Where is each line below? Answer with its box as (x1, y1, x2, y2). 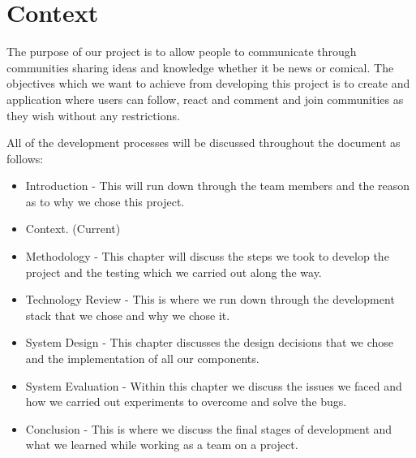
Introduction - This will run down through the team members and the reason (25, 177, 410, 194)
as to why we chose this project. (25, 192, 185, 210)
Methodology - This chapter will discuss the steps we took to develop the (25, 248, 389, 265)
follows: (6, 149, 44, 166)
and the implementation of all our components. (25, 350, 259, 367)
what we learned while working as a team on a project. (25, 436, 298, 453)
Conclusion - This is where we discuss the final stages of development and (25, 420, 392, 437)
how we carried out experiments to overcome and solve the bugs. (25, 393, 347, 410)
